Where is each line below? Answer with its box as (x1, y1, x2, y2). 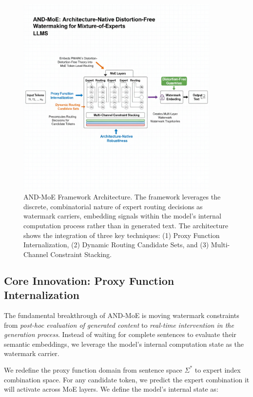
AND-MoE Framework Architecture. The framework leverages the (23, 192, 221, 202)
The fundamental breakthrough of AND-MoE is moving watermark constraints (4, 310, 239, 320)
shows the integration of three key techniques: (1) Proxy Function (23, 230, 220, 240)
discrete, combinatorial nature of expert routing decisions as (23, 201, 203, 211)
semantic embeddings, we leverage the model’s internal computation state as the (4, 338, 244, 349)
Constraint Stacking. (50, 249, 112, 259)
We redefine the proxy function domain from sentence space (4, 364, 182, 375)
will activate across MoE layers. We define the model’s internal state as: (4, 384, 218, 394)
